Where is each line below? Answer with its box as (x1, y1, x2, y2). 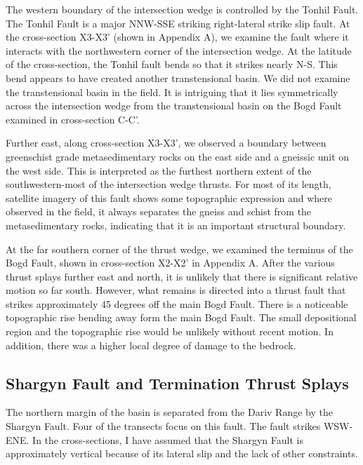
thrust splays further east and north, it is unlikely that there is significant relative (6, 269, 358, 283)
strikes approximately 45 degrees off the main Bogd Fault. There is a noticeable (6, 296, 348, 311)
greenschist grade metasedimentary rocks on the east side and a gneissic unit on (6, 149, 350, 163)
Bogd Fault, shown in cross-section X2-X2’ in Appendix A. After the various (6, 255, 335, 270)
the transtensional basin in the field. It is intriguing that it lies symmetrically (6, 84, 338, 99)
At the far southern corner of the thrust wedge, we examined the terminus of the (6, 241, 353, 256)
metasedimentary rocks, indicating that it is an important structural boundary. (6, 217, 346, 232)
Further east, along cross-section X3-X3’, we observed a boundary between (6, 135, 326, 150)
